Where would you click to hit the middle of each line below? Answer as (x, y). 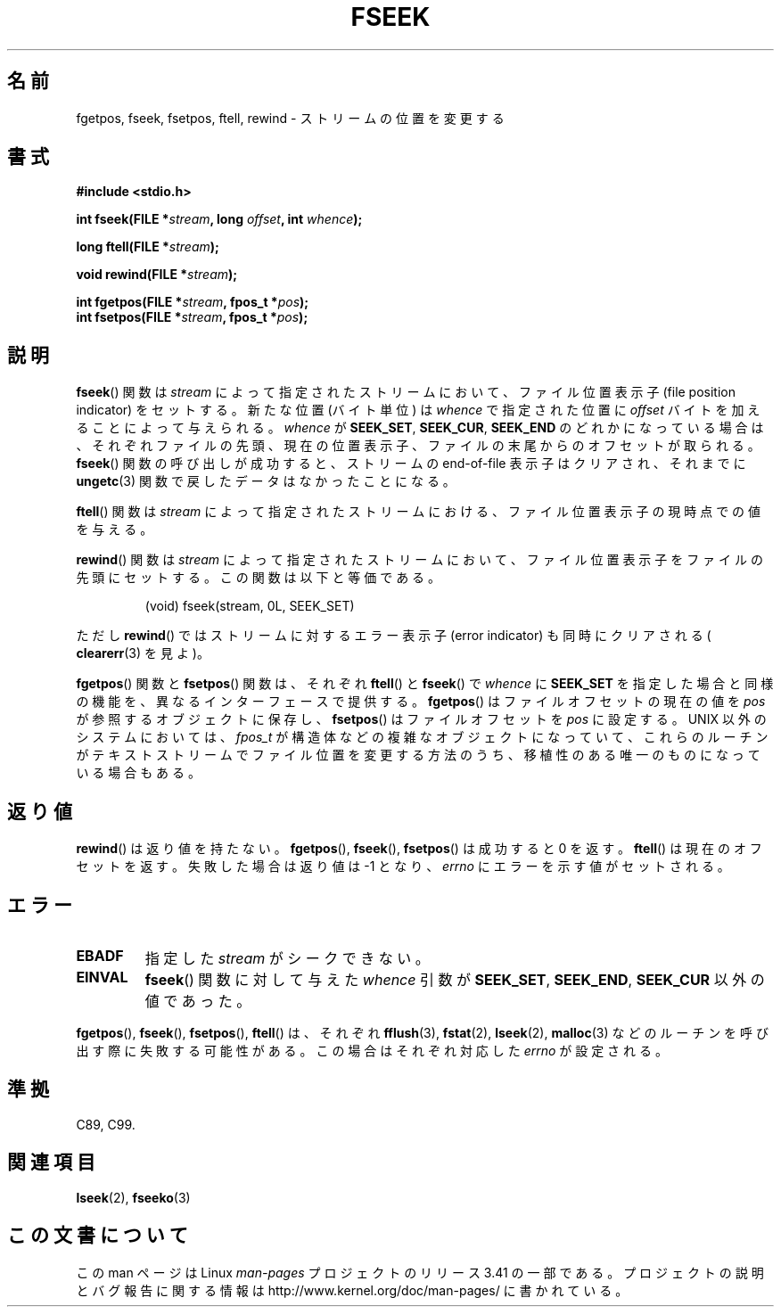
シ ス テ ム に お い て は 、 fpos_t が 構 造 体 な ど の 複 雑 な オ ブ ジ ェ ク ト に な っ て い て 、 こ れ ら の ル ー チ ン (422, 737)
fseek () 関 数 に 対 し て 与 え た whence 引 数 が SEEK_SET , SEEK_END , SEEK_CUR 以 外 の (455, 979)
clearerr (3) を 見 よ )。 (143, 653)
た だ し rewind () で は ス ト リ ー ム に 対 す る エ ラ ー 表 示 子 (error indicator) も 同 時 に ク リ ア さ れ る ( (394, 636)
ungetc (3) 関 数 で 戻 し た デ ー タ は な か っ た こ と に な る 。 (266, 481)
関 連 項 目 (51, 1162)
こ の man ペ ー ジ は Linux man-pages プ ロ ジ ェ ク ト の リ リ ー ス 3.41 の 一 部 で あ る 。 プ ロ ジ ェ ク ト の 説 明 (420, 1272)
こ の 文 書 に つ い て (98, 1236)
